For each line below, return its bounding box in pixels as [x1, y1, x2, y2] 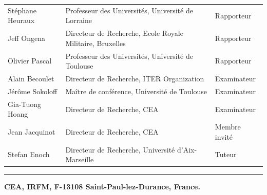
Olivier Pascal [8, 55, 52, 66]
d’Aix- [177, 144, 197, 155]
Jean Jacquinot [8, 126, 55, 137]
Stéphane [8, 5, 37, 15]
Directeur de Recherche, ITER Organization [65, 73, 204, 84]
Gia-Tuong [8, 98, 42, 109]
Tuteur [215, 149, 237, 160]
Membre [215, 121, 241, 132]
